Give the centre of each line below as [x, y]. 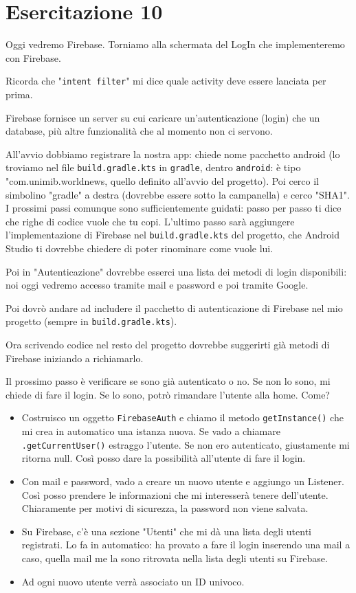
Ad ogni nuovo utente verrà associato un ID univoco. [133, 581]
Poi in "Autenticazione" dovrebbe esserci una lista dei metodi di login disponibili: [176, 271]
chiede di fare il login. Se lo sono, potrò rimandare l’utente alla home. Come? [168, 394]
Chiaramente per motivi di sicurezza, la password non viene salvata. [165, 508]
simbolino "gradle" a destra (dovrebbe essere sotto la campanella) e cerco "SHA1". [178, 194]
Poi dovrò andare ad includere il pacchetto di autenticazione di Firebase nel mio [174, 307]
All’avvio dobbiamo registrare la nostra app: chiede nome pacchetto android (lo [173, 154]
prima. [19, 94]
